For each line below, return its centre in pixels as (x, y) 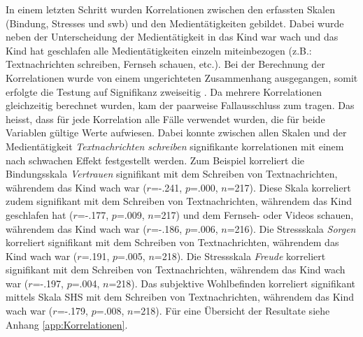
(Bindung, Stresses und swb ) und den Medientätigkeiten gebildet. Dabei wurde (175, 23)
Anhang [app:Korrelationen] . (67, 324)
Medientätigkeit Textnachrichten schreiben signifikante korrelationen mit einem (175, 146)
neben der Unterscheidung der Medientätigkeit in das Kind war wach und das (172, 37)
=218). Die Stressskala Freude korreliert (240, 256)
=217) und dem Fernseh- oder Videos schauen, (254, 214)
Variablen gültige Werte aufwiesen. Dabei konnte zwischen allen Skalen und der (176, 132)
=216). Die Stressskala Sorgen (291, 228)
